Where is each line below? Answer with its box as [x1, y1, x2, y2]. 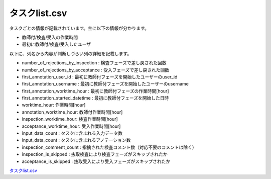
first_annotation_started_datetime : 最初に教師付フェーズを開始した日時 [22, 95, 169, 101]
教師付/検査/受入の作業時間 [22, 34, 78, 40]
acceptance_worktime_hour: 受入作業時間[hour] [22, 123, 121, 129]
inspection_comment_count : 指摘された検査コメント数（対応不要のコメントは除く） [22, 144, 197, 150]
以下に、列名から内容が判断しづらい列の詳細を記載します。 [9, 50, 132, 56]
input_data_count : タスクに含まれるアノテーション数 [22, 137, 131, 143]
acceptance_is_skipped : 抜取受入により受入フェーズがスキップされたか [22, 158, 171, 164]
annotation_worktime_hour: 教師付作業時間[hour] [22, 109, 123, 115]
